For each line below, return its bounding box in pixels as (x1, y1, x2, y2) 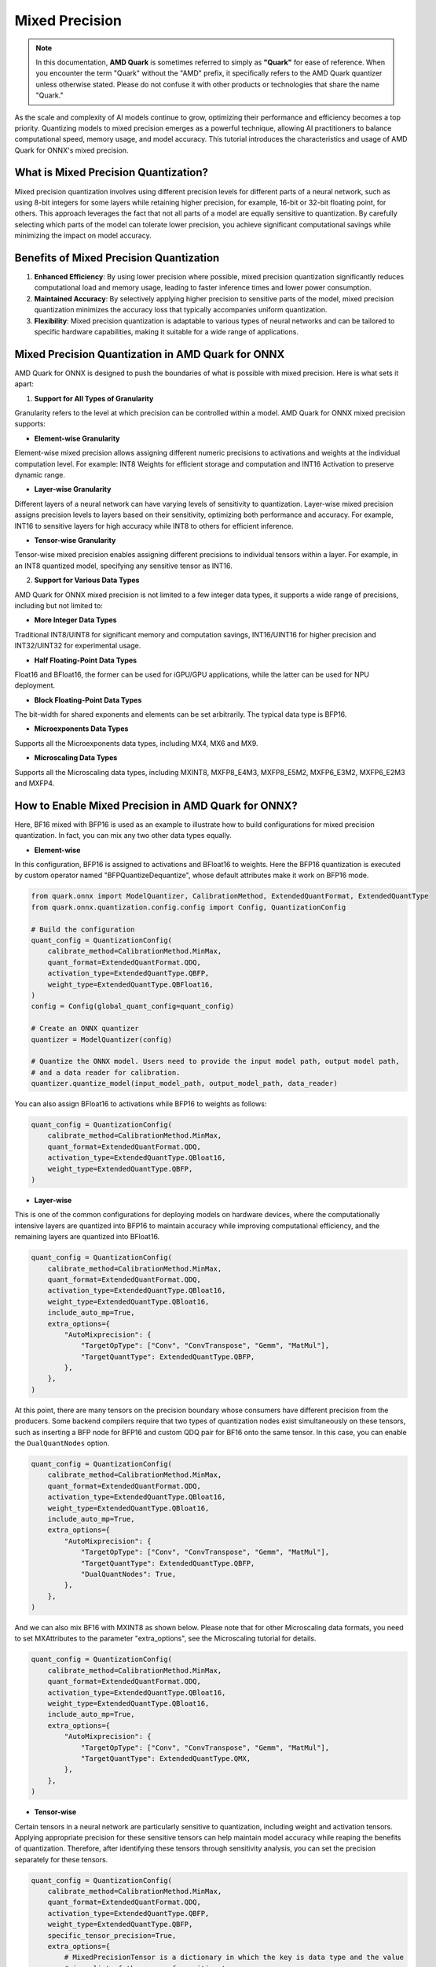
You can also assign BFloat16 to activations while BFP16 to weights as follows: (14, 1099, 267, 1109)
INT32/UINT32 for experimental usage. (14, 641, 141, 651)
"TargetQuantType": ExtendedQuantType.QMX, (80, 1754, 251, 1762)
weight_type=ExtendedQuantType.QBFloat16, (47, 980, 214, 989)
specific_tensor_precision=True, (47, 1931, 177, 1939)
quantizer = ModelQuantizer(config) (31, 1035, 173, 1044)
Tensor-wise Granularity (34, 535, 116, 544)
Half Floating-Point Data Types (34, 655, 137, 665)
